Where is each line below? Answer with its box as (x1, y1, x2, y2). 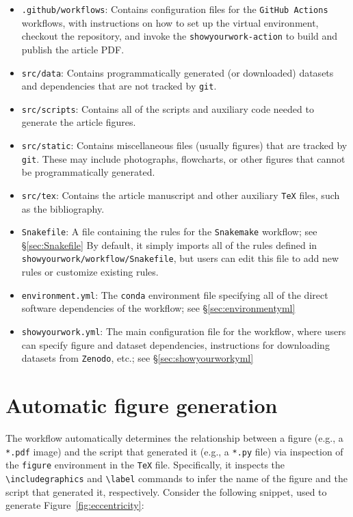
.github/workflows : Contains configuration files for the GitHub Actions (21, 2, 328, 16)
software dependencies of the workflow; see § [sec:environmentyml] (21, 301, 296, 315)
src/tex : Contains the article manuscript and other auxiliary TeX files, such (21, 187, 340, 202)
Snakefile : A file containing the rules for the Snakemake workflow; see (21, 224, 317, 239)
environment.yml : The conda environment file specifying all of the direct (21, 287, 328, 302)
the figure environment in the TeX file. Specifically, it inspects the (5, 458, 285, 472)
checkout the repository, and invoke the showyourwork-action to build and (21, 29, 338, 43)
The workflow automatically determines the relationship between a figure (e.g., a (5, 431, 343, 445)
